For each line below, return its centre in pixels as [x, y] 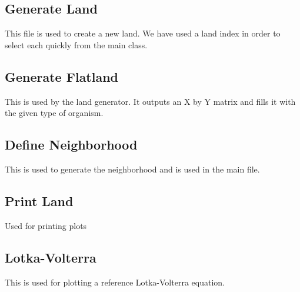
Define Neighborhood [71, 145]
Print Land [39, 200]
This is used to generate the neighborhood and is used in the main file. [132, 169]
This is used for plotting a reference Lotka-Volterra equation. [115, 282]
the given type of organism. [54, 113]
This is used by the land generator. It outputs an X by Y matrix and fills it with [150, 101]
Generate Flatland [62, 76]
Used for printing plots [46, 225]
